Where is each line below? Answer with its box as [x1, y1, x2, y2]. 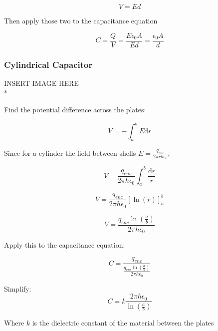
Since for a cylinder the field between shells [4, 147, 136, 158]
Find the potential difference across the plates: [4, 104, 146, 115]
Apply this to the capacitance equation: [4, 240, 125, 250]
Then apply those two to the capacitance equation [4, 15, 158, 25]
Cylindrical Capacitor [4, 58, 93, 70]
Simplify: [4, 283, 31, 294]
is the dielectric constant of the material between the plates [32, 318, 214, 328]
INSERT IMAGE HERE [4, 77, 79, 88]
